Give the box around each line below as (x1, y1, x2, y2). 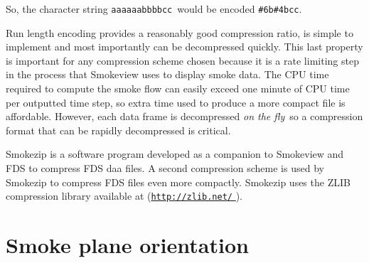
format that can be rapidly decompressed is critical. (6, 122, 231, 137)
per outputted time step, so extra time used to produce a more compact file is (6, 95, 346, 109)
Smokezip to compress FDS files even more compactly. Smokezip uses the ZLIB (6, 174, 351, 189)
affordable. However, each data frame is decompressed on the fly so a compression (6, 109, 363, 124)
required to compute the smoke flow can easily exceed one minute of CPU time (6, 81, 350, 96)
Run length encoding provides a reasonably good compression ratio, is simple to (6, 25, 353, 40)
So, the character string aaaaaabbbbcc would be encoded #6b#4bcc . (6, 1, 302, 16)
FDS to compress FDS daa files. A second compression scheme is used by (6, 161, 324, 175)
